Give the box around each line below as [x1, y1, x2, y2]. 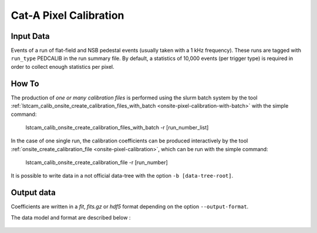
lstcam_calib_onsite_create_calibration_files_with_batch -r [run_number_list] [25, 124, 209, 131]
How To [11, 78, 39, 88]
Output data [11, 188, 56, 198]
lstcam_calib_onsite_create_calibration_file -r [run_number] [25, 159, 168, 166]
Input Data [11, 31, 50, 41]
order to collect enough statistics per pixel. [11, 63, 114, 70]
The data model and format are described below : [11, 214, 131, 221]
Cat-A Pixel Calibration [11, 9, 124, 22]
